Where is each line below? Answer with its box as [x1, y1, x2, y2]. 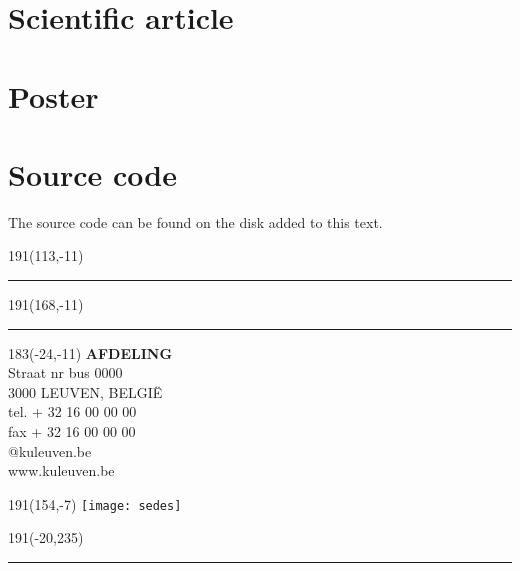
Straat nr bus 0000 [8, 362, 123, 383]
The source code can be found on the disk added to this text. [8, 211, 383, 232]
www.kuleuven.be [8, 460, 115, 481]
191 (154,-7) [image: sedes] [8, 493, 182, 514]
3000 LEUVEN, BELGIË [8, 381, 163, 402]
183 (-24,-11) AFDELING [8, 342, 173, 363]
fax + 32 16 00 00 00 [8, 421, 136, 442]
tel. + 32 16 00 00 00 [8, 401, 137, 422]
